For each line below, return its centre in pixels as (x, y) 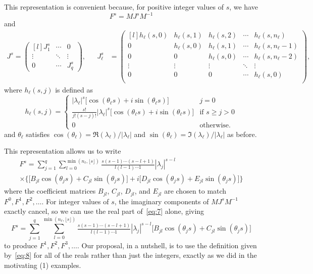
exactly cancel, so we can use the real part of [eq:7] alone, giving (104, 211)
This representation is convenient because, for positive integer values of (114, 7)
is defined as (74, 89)
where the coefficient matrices (50, 191)
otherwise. (215, 126)
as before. (242, 134)
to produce (21, 245)
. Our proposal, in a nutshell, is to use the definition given (167, 245)
